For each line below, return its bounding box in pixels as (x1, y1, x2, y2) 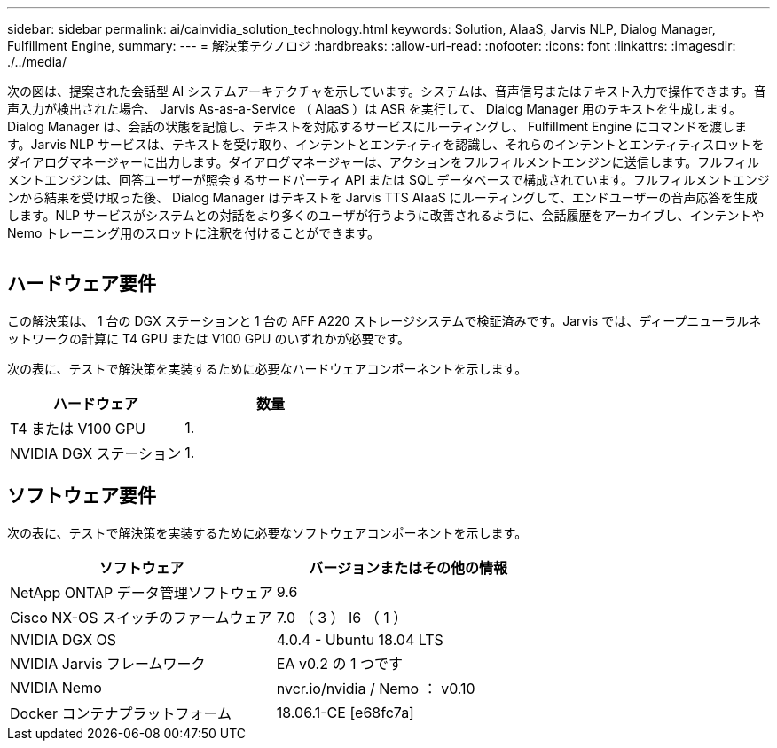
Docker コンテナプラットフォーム (10, 704, 232, 722)
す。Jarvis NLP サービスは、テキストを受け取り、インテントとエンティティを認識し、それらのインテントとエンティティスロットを (7, 137, 765, 152)
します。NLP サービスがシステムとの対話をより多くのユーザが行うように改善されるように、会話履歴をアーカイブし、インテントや (7, 208, 765, 223)
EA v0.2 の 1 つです (276, 654, 403, 673)
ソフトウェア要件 (7, 484, 156, 508)
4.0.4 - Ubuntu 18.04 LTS (276, 630, 443, 649)
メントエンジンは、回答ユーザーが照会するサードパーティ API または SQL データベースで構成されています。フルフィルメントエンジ (7, 172, 770, 187)
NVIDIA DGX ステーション (10, 444, 182, 462)
